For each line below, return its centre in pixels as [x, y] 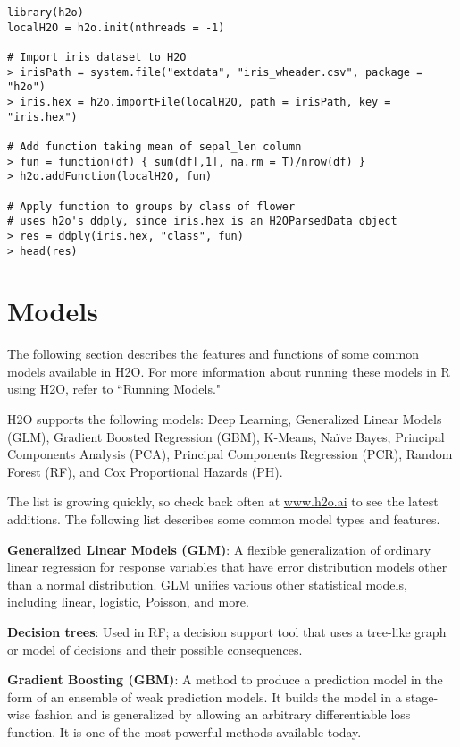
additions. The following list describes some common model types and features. [224, 519]
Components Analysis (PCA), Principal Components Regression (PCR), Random [230, 454]
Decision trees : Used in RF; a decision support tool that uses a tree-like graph [227, 632]
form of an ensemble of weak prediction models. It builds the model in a [205, 696]
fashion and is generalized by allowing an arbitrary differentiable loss [222, 714]
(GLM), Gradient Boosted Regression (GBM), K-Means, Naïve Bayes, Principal [226, 436]
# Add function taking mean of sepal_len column [155, 146]
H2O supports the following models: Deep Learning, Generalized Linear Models [225, 419]
